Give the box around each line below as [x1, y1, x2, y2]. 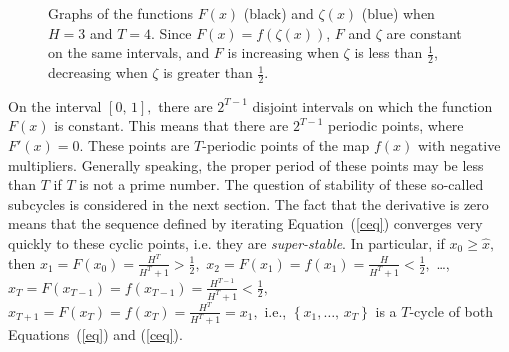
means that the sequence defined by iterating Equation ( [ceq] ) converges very [8, 213, 483, 234]
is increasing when [227, 42, 339, 63]
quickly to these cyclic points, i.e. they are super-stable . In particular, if [8, 233, 445, 253]
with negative [417, 135, 501, 156]
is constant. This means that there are [54, 115, 289, 136]
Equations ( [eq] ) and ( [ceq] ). [8, 324, 183, 345]
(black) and [243, 3, 314, 23]
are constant [386, 22, 462, 43]
